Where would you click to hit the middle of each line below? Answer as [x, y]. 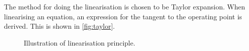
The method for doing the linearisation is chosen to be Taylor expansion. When [124, 6]
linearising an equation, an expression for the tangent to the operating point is [123, 16]
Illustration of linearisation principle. [80, 42]
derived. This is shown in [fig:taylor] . [59, 26]
